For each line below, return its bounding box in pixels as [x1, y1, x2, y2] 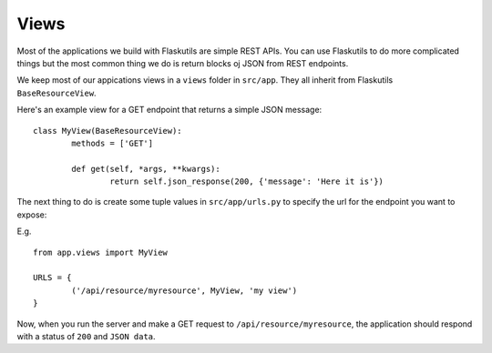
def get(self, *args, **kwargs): [71, 164, 220, 174]
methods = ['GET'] [71, 137, 154, 148]
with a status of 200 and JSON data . [16, 330, 156, 341]
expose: [16, 209, 47, 220]
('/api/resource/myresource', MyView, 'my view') [71, 285, 298, 296]
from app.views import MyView [33, 247, 169, 257]
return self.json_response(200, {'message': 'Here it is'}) [109, 176, 384, 187]
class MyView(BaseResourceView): [33, 126, 182, 136]
